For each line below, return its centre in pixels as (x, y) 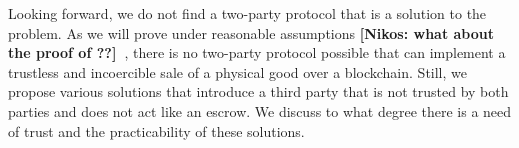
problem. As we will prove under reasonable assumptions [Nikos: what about (251, 32)
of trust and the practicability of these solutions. (156, 130)
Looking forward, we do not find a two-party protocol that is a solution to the (247, 13)
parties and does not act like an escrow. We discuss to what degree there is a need (260, 110)
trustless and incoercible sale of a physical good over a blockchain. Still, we (237, 71)
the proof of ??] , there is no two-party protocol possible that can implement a (257, 52)
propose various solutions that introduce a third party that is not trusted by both (258, 91)
